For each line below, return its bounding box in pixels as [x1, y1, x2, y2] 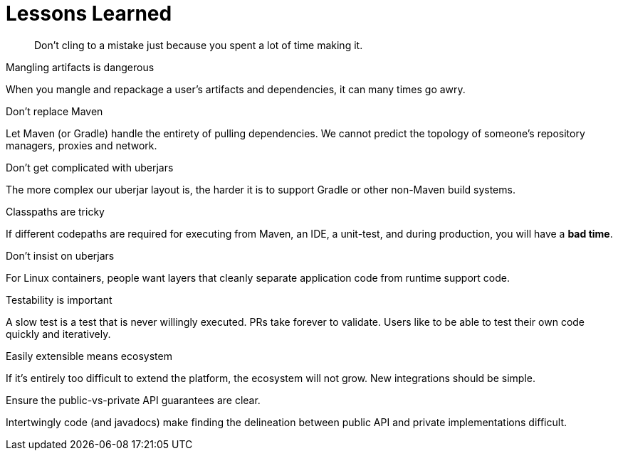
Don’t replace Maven [6, 105, 103, 117]
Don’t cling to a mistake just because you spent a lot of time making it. [34, 38, 363, 51]
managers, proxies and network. [6, 139, 157, 152]
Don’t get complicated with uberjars [6, 161, 174, 174]
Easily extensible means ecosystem [6, 349, 172, 362]
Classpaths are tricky [6, 205, 105, 218]
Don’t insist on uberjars [6, 249, 115, 262]
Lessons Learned [6, 1, 172, 26]
